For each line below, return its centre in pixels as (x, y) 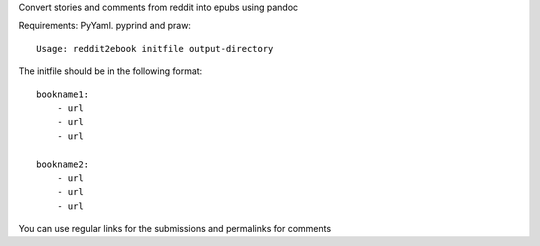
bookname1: (63, 94)
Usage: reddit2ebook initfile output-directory (155, 48)
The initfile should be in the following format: (110, 71)
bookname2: (63, 164)
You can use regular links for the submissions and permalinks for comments (175, 229)
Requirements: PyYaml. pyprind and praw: (105, 26)
